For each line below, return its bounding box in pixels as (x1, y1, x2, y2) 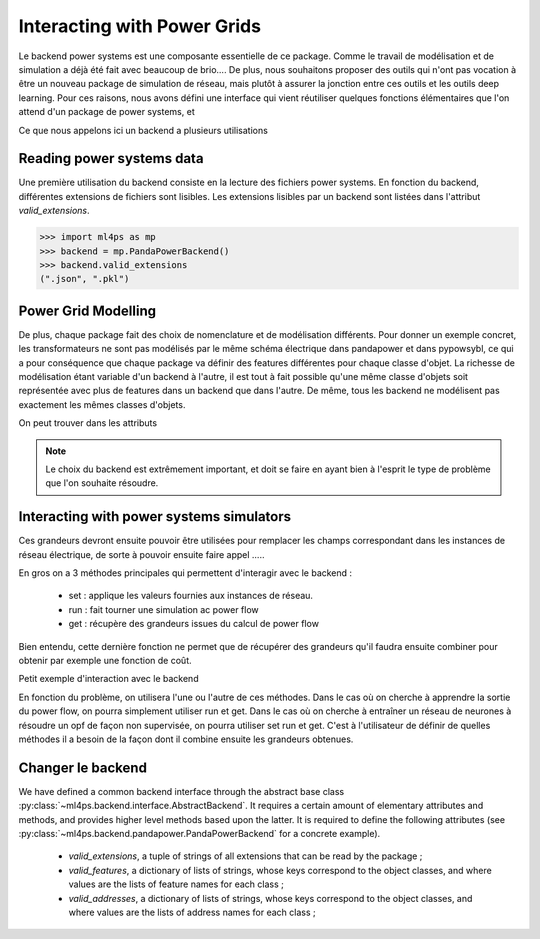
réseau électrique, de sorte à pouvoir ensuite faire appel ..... (18, 548, 265, 560)
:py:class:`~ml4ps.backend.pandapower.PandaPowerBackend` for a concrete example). (18, 828, 381, 840)
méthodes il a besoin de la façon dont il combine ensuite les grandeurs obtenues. (18, 733, 354, 745)
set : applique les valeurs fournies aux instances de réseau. (68, 590, 314, 602)
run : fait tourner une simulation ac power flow (68, 603, 259, 615)
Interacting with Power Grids (18, 15, 262, 37)
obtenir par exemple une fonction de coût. (18, 655, 192, 666)
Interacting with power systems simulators (18, 508, 292, 525)
